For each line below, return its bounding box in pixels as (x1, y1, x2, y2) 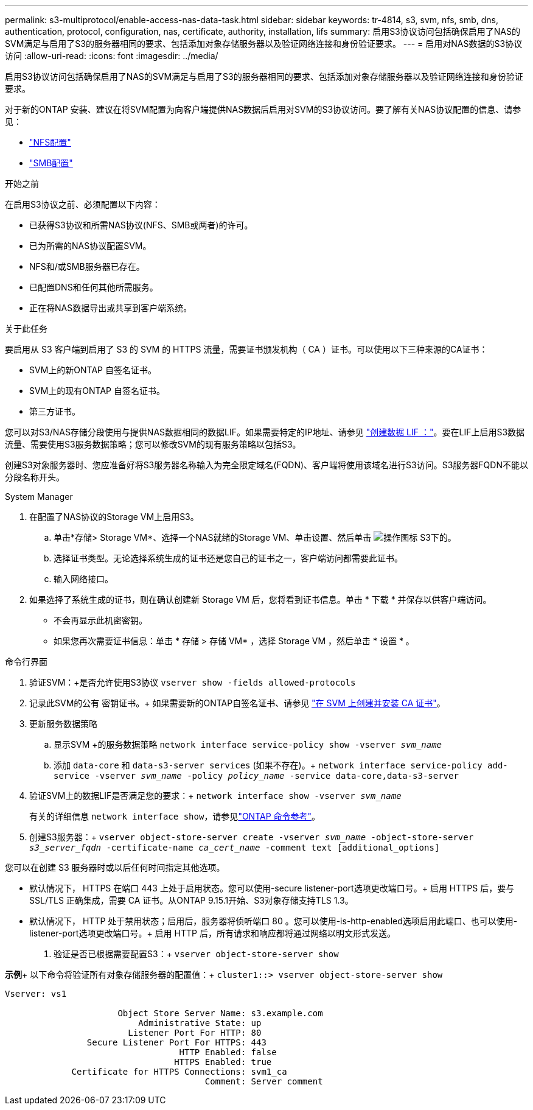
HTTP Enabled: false (179, 1047, 277, 1057)
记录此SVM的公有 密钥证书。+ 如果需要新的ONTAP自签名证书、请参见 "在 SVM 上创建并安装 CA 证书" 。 (29, 698, 445, 708)
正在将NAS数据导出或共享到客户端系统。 (29, 303, 192, 313)
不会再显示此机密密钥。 (54, 615, 147, 625)
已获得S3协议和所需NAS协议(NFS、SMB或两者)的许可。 (29, 220, 253, 230)
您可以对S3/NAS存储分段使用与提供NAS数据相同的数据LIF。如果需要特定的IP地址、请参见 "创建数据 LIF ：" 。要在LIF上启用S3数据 (5, 427, 525, 437)
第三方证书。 (29, 406, 80, 416)
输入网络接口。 (54, 574, 113, 584)
